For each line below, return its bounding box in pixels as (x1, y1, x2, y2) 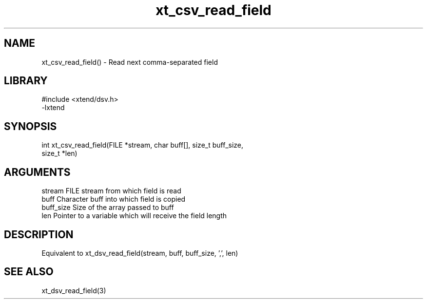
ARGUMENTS (4, 166, 71, 178)
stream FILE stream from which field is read (41, 187, 181, 195)
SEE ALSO (4, 265, 54, 278)
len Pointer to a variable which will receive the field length (41, 211, 227, 220)
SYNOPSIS (4, 120, 57, 133)
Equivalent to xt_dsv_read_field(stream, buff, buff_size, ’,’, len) (41, 248, 238, 257)
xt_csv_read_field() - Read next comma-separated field (41, 57, 218, 66)
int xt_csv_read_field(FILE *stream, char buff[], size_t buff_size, (41, 141, 244, 150)
